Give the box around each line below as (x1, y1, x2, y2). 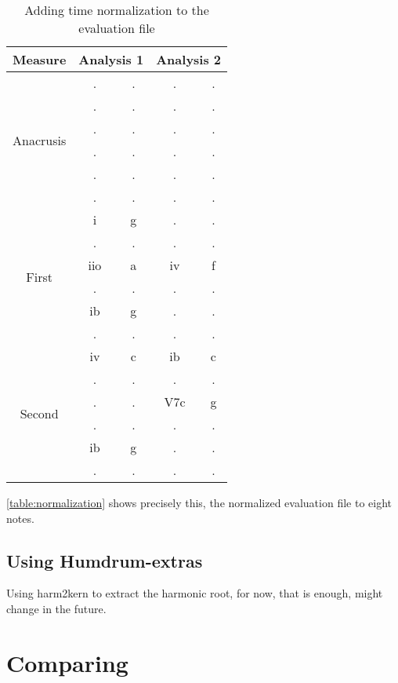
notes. (6, 510, 34, 526)
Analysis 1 (78, 50, 144, 68)
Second (20, 404, 59, 422)
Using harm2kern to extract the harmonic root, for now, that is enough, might (6, 585, 383, 601)
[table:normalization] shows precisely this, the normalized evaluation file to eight (6, 495, 392, 510)
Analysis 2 (156, 50, 222, 68)
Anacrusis (13, 130, 67, 149)
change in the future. (6, 600, 107, 616)
